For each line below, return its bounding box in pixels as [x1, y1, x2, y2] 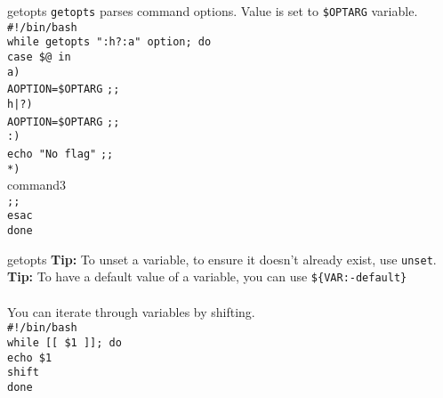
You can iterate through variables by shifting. [7, 302, 255, 321]
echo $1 [7, 351, 52, 364]
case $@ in [7, 50, 71, 63]
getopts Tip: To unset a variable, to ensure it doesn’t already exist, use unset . [7, 249, 437, 268]
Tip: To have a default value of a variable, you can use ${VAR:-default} [7, 267, 407, 286]
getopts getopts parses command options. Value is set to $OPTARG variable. [7, 2, 418, 20]
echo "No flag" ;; [7, 147, 114, 160]
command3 [7, 175, 67, 194]
